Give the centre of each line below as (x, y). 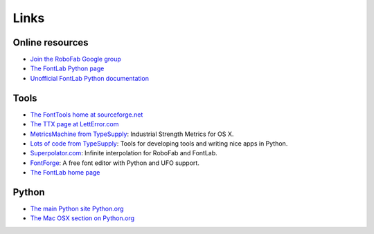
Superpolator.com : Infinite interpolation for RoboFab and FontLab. (124, 153)
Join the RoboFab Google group (75, 59)
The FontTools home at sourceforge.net (87, 115)
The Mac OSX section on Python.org (82, 218)
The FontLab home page (65, 173)
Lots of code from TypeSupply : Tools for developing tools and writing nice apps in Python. (159, 143)
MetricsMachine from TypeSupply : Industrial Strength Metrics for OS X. (132, 134)
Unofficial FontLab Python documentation (89, 78)
